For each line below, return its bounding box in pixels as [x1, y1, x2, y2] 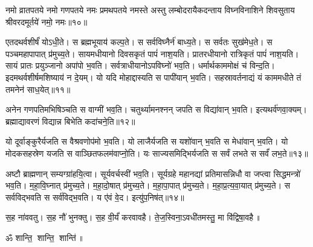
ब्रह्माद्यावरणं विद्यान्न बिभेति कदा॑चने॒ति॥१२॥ [5, 114, 135, 127]
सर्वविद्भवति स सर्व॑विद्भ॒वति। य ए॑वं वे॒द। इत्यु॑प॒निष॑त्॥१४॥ [5, 190, 184, 203]
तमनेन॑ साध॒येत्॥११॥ [5, 83, 71, 95]
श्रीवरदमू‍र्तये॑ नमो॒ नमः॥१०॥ [5, 15, 88, 28]
